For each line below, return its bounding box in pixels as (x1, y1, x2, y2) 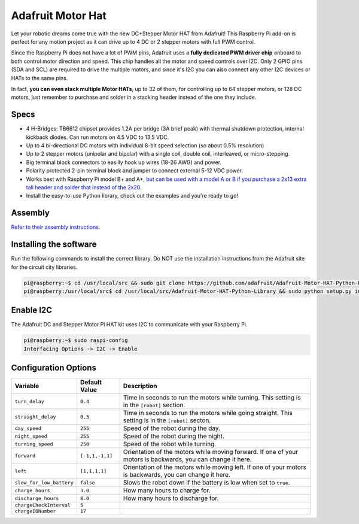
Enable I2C (11, 305, 53, 316)
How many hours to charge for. (123, 486, 211, 495)
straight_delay (14, 413, 56, 420)
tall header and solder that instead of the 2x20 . (26, 183, 142, 191)
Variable (14, 382, 39, 390)
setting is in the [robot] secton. (123, 416, 211, 425)
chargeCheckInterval (14, 502, 71, 508)
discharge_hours (14, 495, 59, 501)
